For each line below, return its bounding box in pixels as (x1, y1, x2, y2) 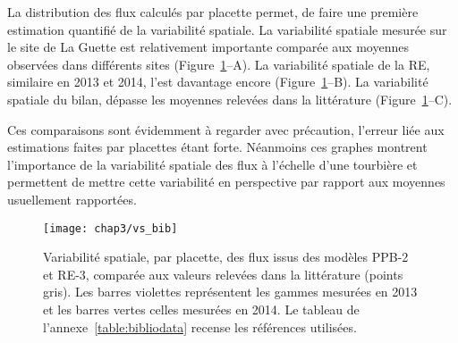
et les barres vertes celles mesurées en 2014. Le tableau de (43, 299, 360, 318)
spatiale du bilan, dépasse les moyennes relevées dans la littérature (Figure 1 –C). (7, 89, 453, 108)
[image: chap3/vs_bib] (43, 222, 178, 235)
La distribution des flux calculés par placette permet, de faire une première (7, 3, 419, 21)
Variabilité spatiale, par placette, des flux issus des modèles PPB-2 (43, 247, 409, 266)
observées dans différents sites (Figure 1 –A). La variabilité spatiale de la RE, (7, 54, 430, 73)
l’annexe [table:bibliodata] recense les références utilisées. (43, 317, 357, 336)
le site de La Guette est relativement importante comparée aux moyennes (7, 38, 409, 56)
